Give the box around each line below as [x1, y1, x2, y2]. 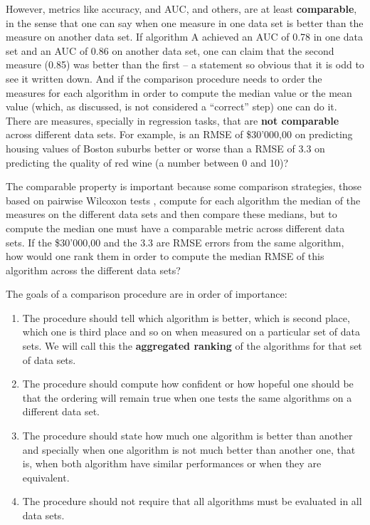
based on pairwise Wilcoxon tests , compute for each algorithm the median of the [6, 192, 361, 207]
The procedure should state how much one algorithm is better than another [22, 428, 353, 443]
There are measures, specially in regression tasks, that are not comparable [6, 113, 339, 128]
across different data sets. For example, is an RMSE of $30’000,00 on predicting [6, 127, 353, 142]
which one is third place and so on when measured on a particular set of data [22, 324, 360, 339]
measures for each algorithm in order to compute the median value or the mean [6, 85, 352, 100]
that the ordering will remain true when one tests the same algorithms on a [22, 390, 352, 405]
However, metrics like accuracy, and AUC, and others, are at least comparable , [6, 1, 357, 16]
